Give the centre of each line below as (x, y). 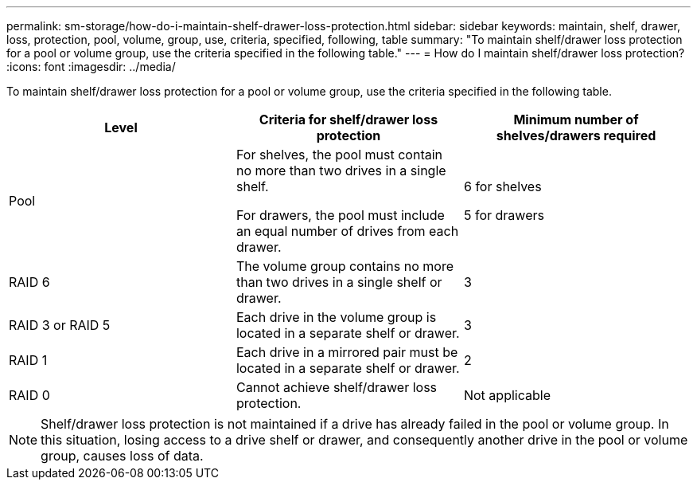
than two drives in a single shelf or (339, 282)
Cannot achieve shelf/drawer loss (337, 387)
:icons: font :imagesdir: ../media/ (91, 67)
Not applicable (507, 395)
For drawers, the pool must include (340, 215)
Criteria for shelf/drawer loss (348, 120)
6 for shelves (502, 186)
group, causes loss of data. (122, 456)
